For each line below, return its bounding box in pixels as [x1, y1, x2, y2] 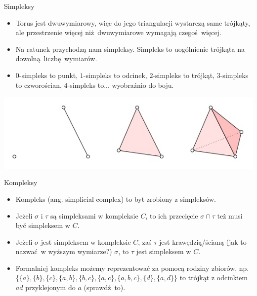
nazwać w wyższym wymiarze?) [15, 246, 112, 257]
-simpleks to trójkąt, [153, 70, 215, 80]
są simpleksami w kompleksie [50, 210, 138, 221]
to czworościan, [15, 79, 62, 90]
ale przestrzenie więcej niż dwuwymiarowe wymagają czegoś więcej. [15, 27, 221, 37]
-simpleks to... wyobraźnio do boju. [67, 79, 174, 90]
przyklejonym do [25, 282, 76, 293]
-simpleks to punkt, [19, 70, 78, 80]
